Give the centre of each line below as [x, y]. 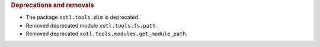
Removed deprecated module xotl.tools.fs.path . [92, 25]
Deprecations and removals [52, 5]
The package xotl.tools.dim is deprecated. [83, 17]
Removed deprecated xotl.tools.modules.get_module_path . [107, 34]
